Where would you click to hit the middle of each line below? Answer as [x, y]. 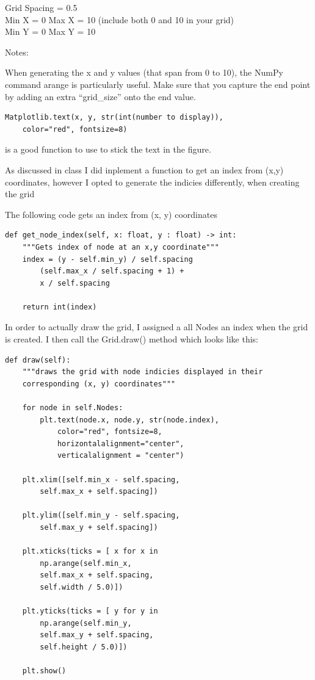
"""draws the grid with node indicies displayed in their [143, 372]
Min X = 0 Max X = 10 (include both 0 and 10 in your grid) [120, 19]
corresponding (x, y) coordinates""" [99, 384]
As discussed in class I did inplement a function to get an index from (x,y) [144, 169]
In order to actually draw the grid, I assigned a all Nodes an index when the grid [157, 327]
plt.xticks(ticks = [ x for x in [90, 552]
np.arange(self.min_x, [86, 563]
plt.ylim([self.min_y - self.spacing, [101, 515]
